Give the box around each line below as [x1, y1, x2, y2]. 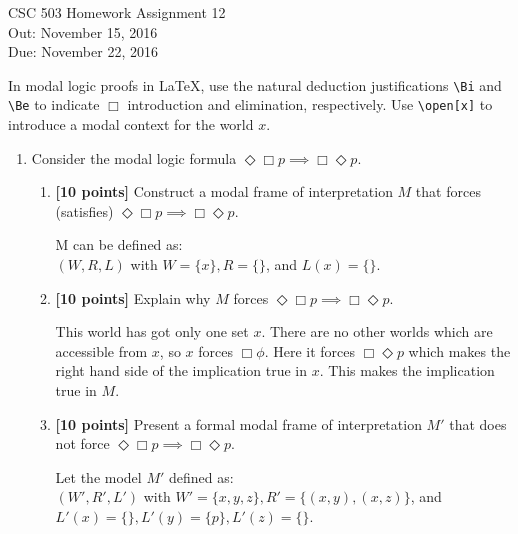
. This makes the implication [319, 360, 495, 381]
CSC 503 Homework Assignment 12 [8, 2, 226, 22]
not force [55, 433, 110, 454]
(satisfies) [55, 200, 114, 221]
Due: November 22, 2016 [8, 41, 158, 62]
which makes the [408, 340, 511, 361]
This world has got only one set [55, 321, 249, 342]
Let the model [55, 466, 142, 487]
